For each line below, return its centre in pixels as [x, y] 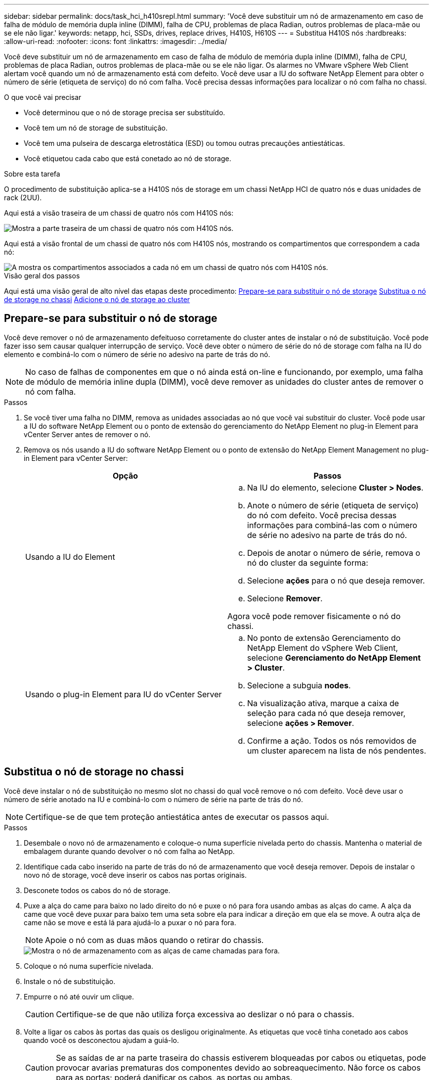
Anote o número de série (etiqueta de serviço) [333, 505]
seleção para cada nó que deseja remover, [326, 713]
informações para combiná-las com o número [332, 525]
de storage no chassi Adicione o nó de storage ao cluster [97, 299]
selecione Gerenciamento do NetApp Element [334, 657]
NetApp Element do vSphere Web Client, [323, 648]
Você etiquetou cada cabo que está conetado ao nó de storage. [128, 158]
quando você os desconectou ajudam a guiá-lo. [102, 1040]
